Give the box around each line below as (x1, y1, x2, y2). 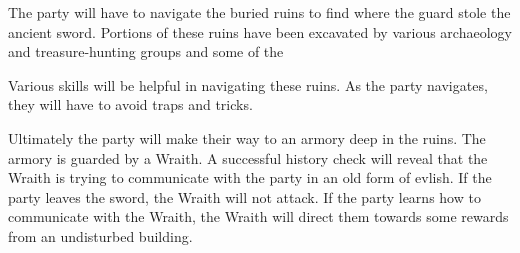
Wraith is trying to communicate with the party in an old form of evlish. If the (8, 167, 492, 188)
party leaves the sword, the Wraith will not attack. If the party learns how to (8, 186, 481, 207)
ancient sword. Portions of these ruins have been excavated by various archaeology (8, 21, 512, 42)
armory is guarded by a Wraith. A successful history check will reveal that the (8, 147, 488, 168)
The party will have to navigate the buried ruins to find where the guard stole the (8, 2, 511, 22)
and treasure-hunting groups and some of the (8, 41, 284, 62)
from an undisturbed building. (8, 225, 193, 246)
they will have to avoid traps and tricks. (8, 94, 253, 115)
